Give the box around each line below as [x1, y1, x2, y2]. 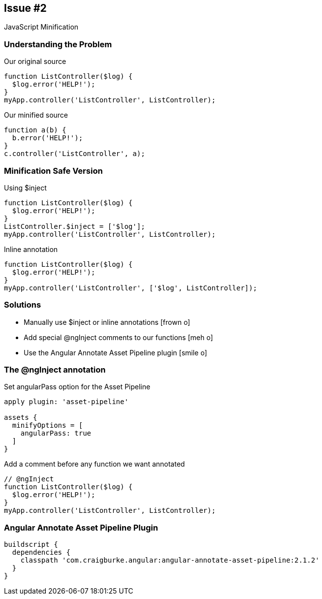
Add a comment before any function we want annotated [4, 460, 185, 469]
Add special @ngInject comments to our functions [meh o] [24, 333, 213, 342]
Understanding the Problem [4, 39, 112, 49]
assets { [4, 413, 37, 422]
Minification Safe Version [4, 165, 103, 176]
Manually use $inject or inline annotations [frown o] [24, 317, 191, 326]
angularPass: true [20, 429, 92, 438]
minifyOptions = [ [12, 421, 83, 430]
